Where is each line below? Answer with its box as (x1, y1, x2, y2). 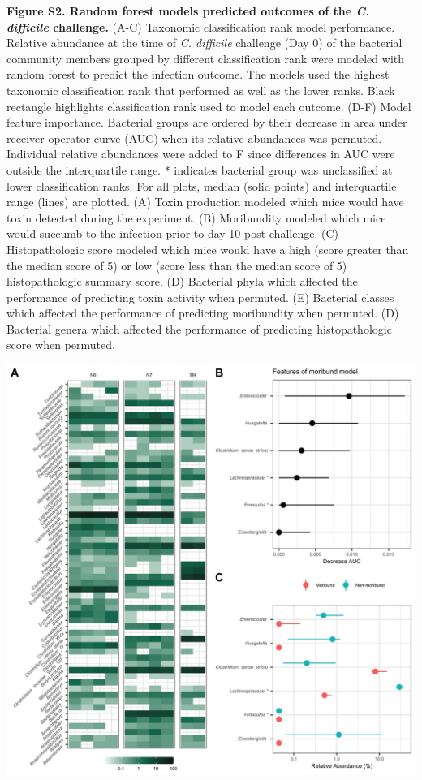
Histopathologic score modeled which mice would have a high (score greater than (6, 240, 409, 257)
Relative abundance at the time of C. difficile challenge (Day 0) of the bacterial (6, 34, 403, 51)
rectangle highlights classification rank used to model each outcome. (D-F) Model (6, 97, 411, 114)
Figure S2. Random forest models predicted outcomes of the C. (6, 2, 370, 19)
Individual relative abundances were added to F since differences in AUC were (6, 145, 395, 162)
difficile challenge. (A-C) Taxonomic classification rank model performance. (6, 18, 395, 35)
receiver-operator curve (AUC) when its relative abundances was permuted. (6, 129, 382, 146)
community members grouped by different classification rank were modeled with (6, 50, 405, 67)
